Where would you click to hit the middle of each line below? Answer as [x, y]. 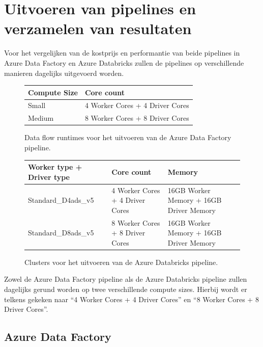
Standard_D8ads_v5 [61, 233]
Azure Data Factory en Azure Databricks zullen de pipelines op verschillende [124, 62]
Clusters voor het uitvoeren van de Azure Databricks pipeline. [121, 262]
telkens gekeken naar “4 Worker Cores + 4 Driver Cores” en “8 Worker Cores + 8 [131, 299]
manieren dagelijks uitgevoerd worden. [64, 73]
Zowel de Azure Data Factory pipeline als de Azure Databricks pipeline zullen [126, 279]
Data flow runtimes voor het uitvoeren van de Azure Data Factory [128, 137]
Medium [41, 118]
